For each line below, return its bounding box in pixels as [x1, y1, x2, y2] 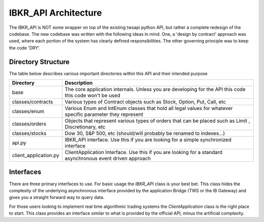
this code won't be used [65, 92, 121, 99]
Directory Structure [9, 58, 70, 66]
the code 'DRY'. [9, 44, 41, 51]
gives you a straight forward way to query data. [9, 195, 105, 200]
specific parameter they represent [65, 111, 144, 118]
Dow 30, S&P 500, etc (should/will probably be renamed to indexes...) [65, 130, 225, 137]
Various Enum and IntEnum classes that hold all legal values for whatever [65, 105, 233, 112]
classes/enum [12, 108, 44, 115]
